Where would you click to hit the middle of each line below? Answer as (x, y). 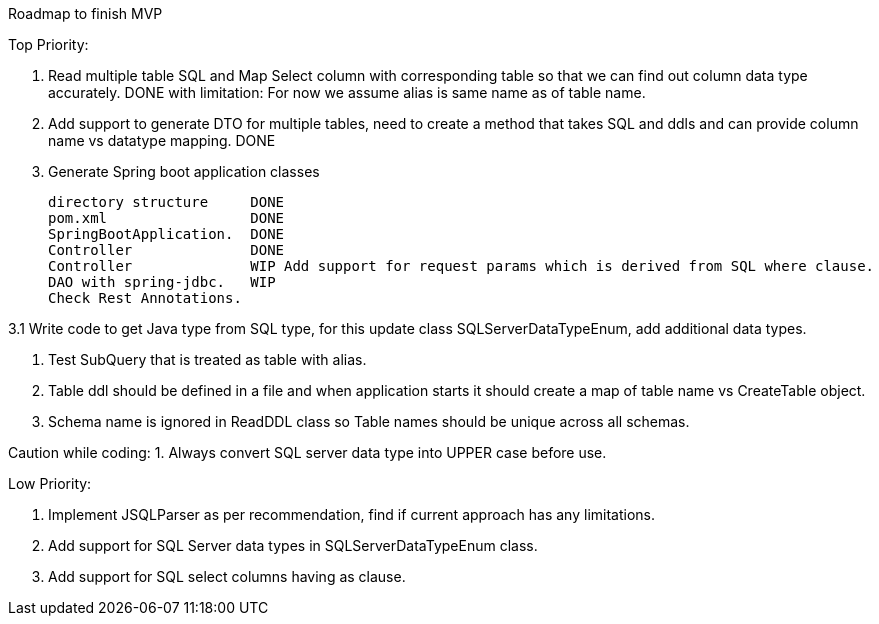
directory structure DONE (166, 202)
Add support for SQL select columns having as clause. (227, 576)
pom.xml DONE (166, 218)
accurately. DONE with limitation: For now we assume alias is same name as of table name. (347, 92)
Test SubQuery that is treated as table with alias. (207, 359)
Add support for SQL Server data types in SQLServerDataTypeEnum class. (293, 545)
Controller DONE (166, 250)
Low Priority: (50, 483)
